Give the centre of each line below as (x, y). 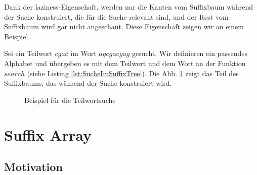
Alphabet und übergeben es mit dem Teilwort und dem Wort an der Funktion (125, 63)
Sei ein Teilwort (28, 53)
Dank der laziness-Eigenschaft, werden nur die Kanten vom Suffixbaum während (128, 7)
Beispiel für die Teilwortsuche (70, 100)
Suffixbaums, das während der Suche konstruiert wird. (88, 83)
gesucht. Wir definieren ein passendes (190, 53)
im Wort (83, 53)
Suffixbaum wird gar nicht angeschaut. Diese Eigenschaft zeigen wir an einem (124, 26)
